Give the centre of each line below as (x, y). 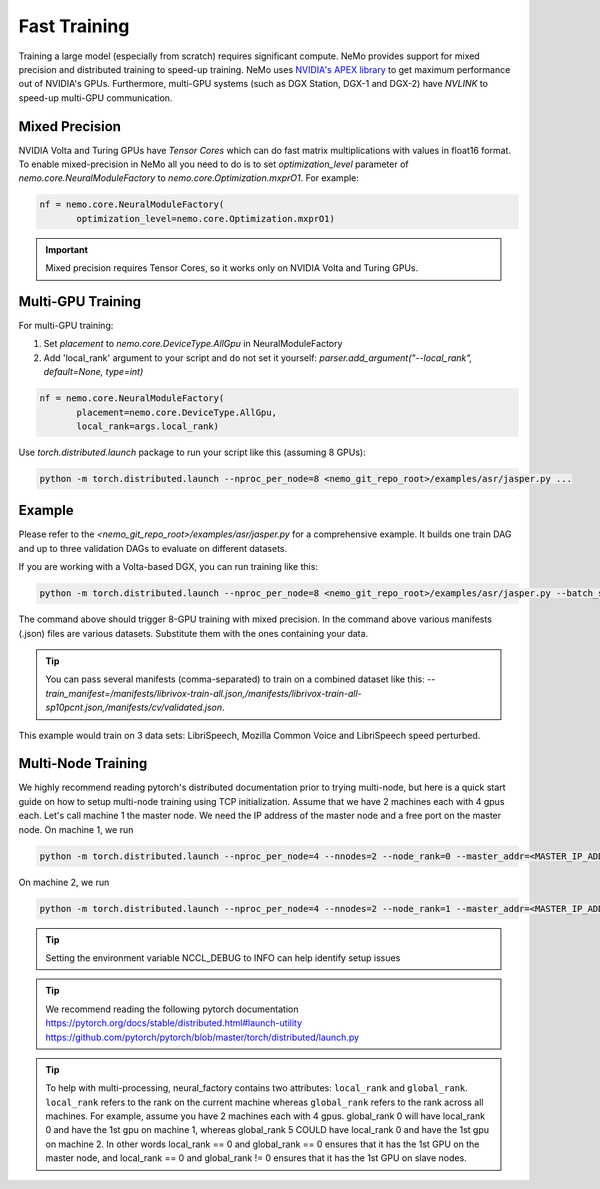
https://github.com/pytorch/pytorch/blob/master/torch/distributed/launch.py (202, 1037)
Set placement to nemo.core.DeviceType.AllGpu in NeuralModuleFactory (193, 344)
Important (67, 249)
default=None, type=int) (93, 372)
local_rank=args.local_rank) (148, 426)
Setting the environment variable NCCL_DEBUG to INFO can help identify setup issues (223, 957)
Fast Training (74, 26)
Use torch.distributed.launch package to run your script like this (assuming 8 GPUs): (192, 452)
